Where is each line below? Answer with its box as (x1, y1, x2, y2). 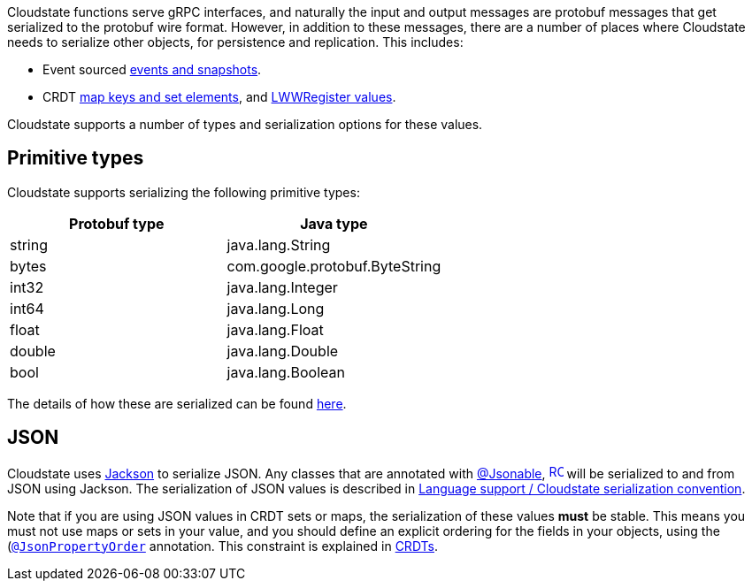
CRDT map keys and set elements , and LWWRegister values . (42, 89, 396, 104)
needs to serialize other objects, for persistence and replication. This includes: (7, 34, 464, 50)
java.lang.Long (226, 299, 325, 317)
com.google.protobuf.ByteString (226, 256, 441, 275)
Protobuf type (69, 214, 165, 233)
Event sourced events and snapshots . (42, 62, 262, 77)
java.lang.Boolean (226, 363, 345, 381)
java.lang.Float (226, 320, 324, 339)
